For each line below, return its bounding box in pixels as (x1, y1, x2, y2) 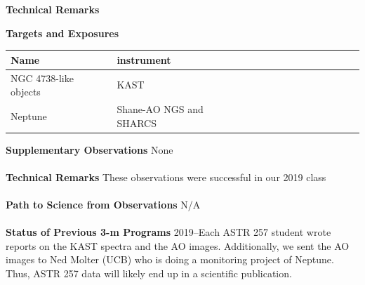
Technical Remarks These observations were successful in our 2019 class (6, 169, 326, 184)
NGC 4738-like (11, 70, 74, 85)
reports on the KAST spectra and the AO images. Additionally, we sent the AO (6, 238, 350, 253)
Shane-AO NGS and (117, 101, 204, 116)
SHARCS (117, 115, 157, 130)
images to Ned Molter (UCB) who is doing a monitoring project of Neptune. (6, 252, 334, 267)
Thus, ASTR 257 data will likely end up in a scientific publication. (6, 266, 292, 280)
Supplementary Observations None (6, 142, 173, 157)
